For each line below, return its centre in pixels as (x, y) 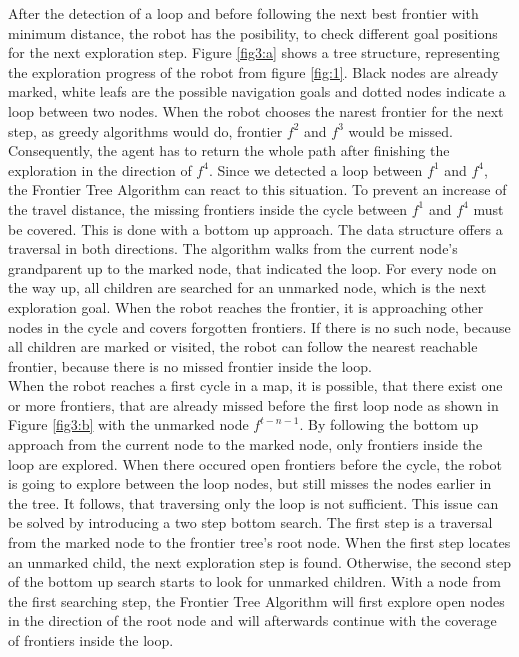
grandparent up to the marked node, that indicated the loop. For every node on (252, 267)
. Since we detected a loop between (315, 169)
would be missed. (400, 130)
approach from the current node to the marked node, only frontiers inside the (245, 444)
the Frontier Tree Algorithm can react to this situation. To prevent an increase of (257, 189)
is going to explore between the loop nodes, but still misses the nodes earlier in (250, 483)
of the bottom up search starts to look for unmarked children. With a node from (254, 581)
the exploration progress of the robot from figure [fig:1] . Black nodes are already (253, 71)
